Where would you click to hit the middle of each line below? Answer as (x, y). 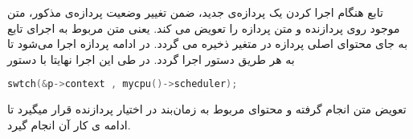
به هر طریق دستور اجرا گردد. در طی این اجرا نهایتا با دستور (151, 59)
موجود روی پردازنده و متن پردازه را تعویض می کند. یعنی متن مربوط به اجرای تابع (204, 28)
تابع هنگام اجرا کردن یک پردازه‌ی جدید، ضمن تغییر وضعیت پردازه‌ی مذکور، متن (195, 12)
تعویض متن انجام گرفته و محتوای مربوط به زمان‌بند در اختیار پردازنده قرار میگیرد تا (207, 109)
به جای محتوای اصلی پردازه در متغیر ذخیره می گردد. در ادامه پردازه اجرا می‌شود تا (208, 44)
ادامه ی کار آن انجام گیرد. (69, 124)
